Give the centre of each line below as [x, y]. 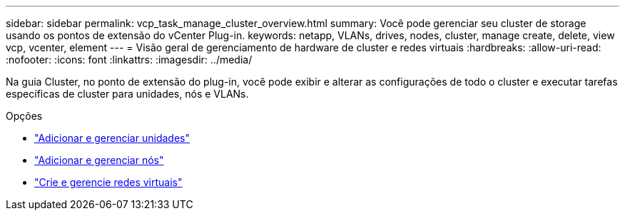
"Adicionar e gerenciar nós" [99, 160]
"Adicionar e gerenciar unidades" [112, 138]
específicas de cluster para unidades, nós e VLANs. [127, 94]
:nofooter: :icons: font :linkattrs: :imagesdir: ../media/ [129, 60]
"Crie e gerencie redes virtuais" [108, 182]
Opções [24, 116]
